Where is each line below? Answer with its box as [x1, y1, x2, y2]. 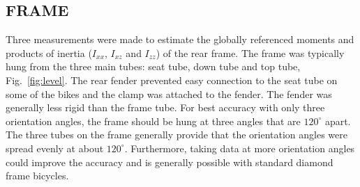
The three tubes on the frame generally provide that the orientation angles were [6, 127, 347, 142]
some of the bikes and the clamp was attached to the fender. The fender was [6, 86, 332, 101]
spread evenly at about [6, 140, 104, 155]
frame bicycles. [6, 168, 69, 183]
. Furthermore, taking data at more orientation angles [124, 140, 355, 155]
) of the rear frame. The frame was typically [156, 45, 345, 60]
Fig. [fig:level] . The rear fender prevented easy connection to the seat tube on [6, 72, 338, 87]
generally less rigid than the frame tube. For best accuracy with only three [6, 100, 325, 115]
